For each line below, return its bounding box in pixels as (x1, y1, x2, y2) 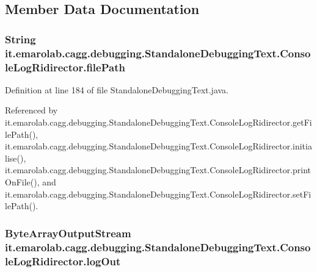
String (5, 31, 36, 46)
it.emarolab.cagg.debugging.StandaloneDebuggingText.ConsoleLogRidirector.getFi (5, 116, 312, 129)
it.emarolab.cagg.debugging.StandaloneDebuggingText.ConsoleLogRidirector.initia (5, 140, 312, 152)
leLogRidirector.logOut (5, 253, 121, 268)
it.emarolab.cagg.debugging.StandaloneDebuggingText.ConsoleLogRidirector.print (5, 163, 312, 176)
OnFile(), (5, 176, 40, 188)
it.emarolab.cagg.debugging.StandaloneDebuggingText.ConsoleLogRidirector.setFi (5, 187, 312, 200)
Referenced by (5, 104, 58, 116)
